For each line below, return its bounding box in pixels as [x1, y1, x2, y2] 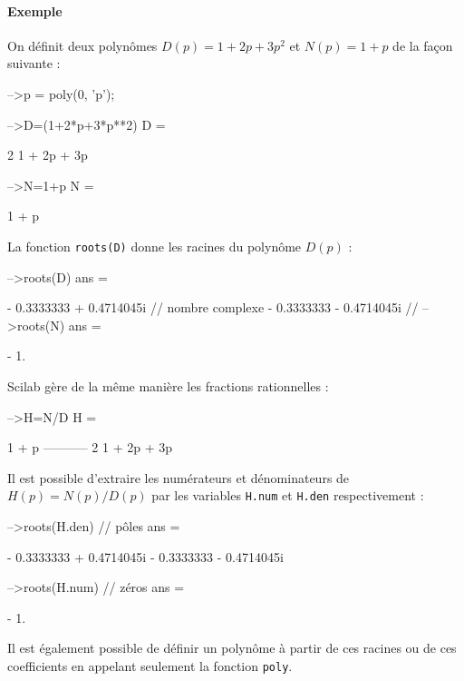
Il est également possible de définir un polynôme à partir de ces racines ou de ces [7, 638, 457, 657]
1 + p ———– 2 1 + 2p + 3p [7, 438, 172, 457]
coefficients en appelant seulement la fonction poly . [7, 656, 293, 675]
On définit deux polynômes [7, 35, 158, 54]
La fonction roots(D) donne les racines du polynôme [7, 236, 302, 255]
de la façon [392, 35, 453, 54]
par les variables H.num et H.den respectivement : [151, 486, 424, 505]
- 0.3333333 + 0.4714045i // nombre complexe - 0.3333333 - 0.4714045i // [7, 298, 419, 317]
